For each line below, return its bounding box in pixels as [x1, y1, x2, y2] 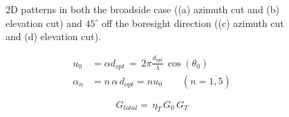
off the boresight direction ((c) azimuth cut [101, 15, 284, 30]
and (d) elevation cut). [6, 29, 102, 44]
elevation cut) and [6, 15, 82, 30]
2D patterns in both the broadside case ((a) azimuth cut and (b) [6, 2, 280, 16]
